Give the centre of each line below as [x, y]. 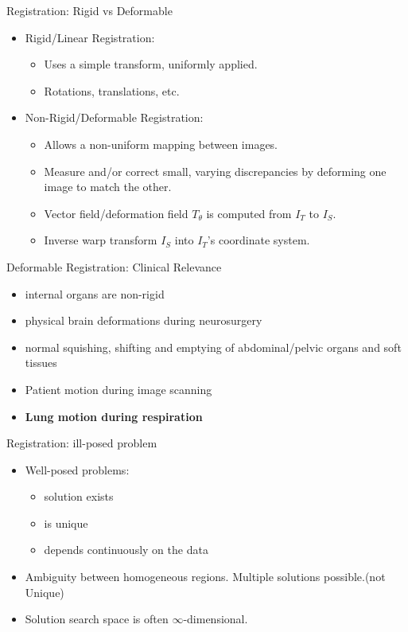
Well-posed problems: [77, 469]
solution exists [79, 496]
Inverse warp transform [101, 240]
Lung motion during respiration [114, 416]
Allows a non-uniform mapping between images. [161, 144]
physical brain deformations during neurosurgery [144, 320]
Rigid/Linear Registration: [90, 37]
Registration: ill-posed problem [82, 443]
